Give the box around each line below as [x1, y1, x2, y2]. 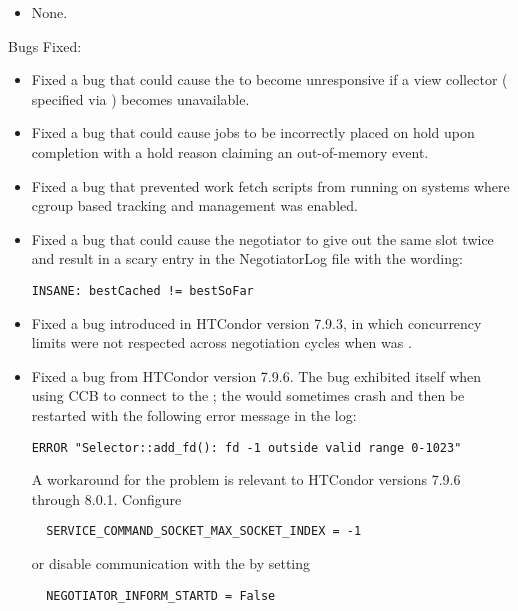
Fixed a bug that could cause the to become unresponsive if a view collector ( [31, 69, 508, 90]
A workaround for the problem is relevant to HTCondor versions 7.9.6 [31, 469, 461, 490]
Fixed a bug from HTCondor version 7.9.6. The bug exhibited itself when [31, 365, 482, 386]
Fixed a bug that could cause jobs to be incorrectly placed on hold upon [31, 122, 475, 143]
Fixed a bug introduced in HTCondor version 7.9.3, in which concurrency [31, 312, 482, 333]
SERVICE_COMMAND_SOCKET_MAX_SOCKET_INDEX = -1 [46, 524, 362, 539]
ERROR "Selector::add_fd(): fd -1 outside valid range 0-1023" [31, 440, 462, 455]
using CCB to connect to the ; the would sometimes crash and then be [31, 385, 465, 406]
